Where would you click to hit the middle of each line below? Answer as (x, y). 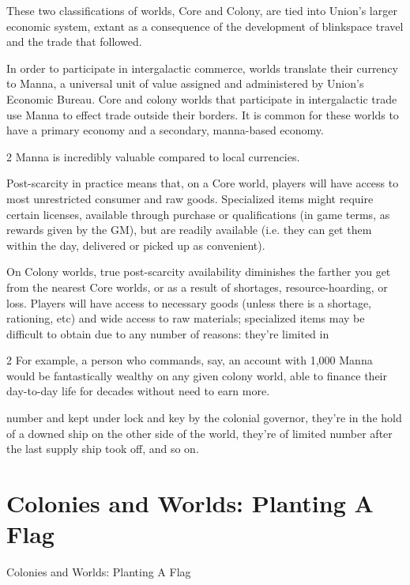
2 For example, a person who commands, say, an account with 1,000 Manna (190, 360)
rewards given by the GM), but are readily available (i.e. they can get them (189, 230)
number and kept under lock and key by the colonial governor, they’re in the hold (204, 418)
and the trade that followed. (74, 42)
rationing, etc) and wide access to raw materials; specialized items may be (186, 318)
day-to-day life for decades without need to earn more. (138, 391)
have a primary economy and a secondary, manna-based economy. (165, 130)
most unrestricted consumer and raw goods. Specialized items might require (190, 198)
